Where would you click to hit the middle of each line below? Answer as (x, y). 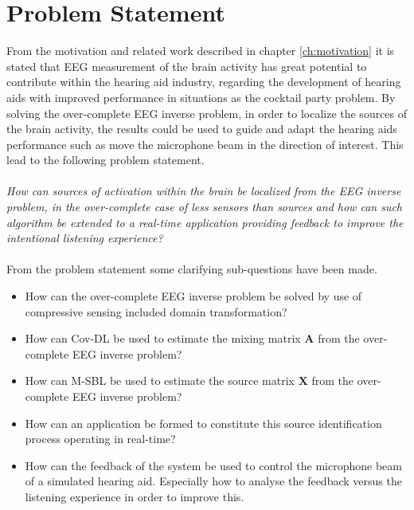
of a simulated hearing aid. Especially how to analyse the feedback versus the (213, 481)
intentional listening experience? (85, 238)
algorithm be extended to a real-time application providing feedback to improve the (205, 222)
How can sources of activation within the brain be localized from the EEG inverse (204, 191)
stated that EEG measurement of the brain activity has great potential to (187, 66)
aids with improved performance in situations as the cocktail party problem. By (201, 97)
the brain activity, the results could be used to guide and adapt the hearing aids (202, 129)
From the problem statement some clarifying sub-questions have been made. (192, 269)
